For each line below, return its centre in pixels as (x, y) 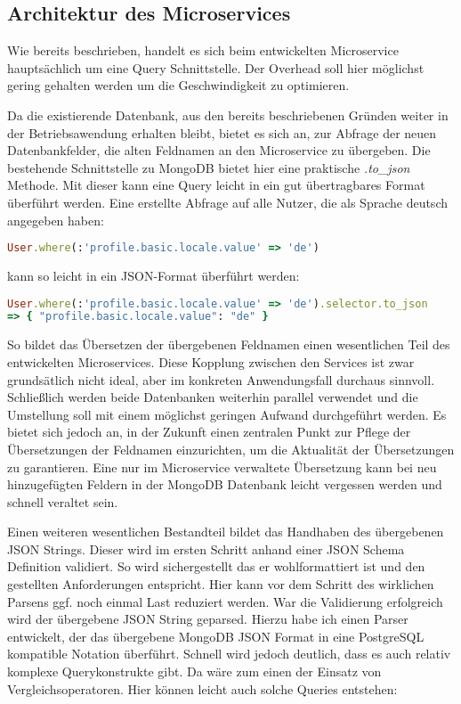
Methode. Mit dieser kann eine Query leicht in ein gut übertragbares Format (216, 185)
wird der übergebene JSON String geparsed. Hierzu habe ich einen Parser (208, 619)
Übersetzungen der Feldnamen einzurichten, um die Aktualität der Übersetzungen (231, 449)
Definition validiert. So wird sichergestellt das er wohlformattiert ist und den (216, 566)
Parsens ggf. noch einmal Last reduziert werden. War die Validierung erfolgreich (225, 601)
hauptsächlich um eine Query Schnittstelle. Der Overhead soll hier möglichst (216, 67)
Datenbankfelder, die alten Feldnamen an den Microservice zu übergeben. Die (219, 150)
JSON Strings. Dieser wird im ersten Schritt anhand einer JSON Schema (206, 548)
